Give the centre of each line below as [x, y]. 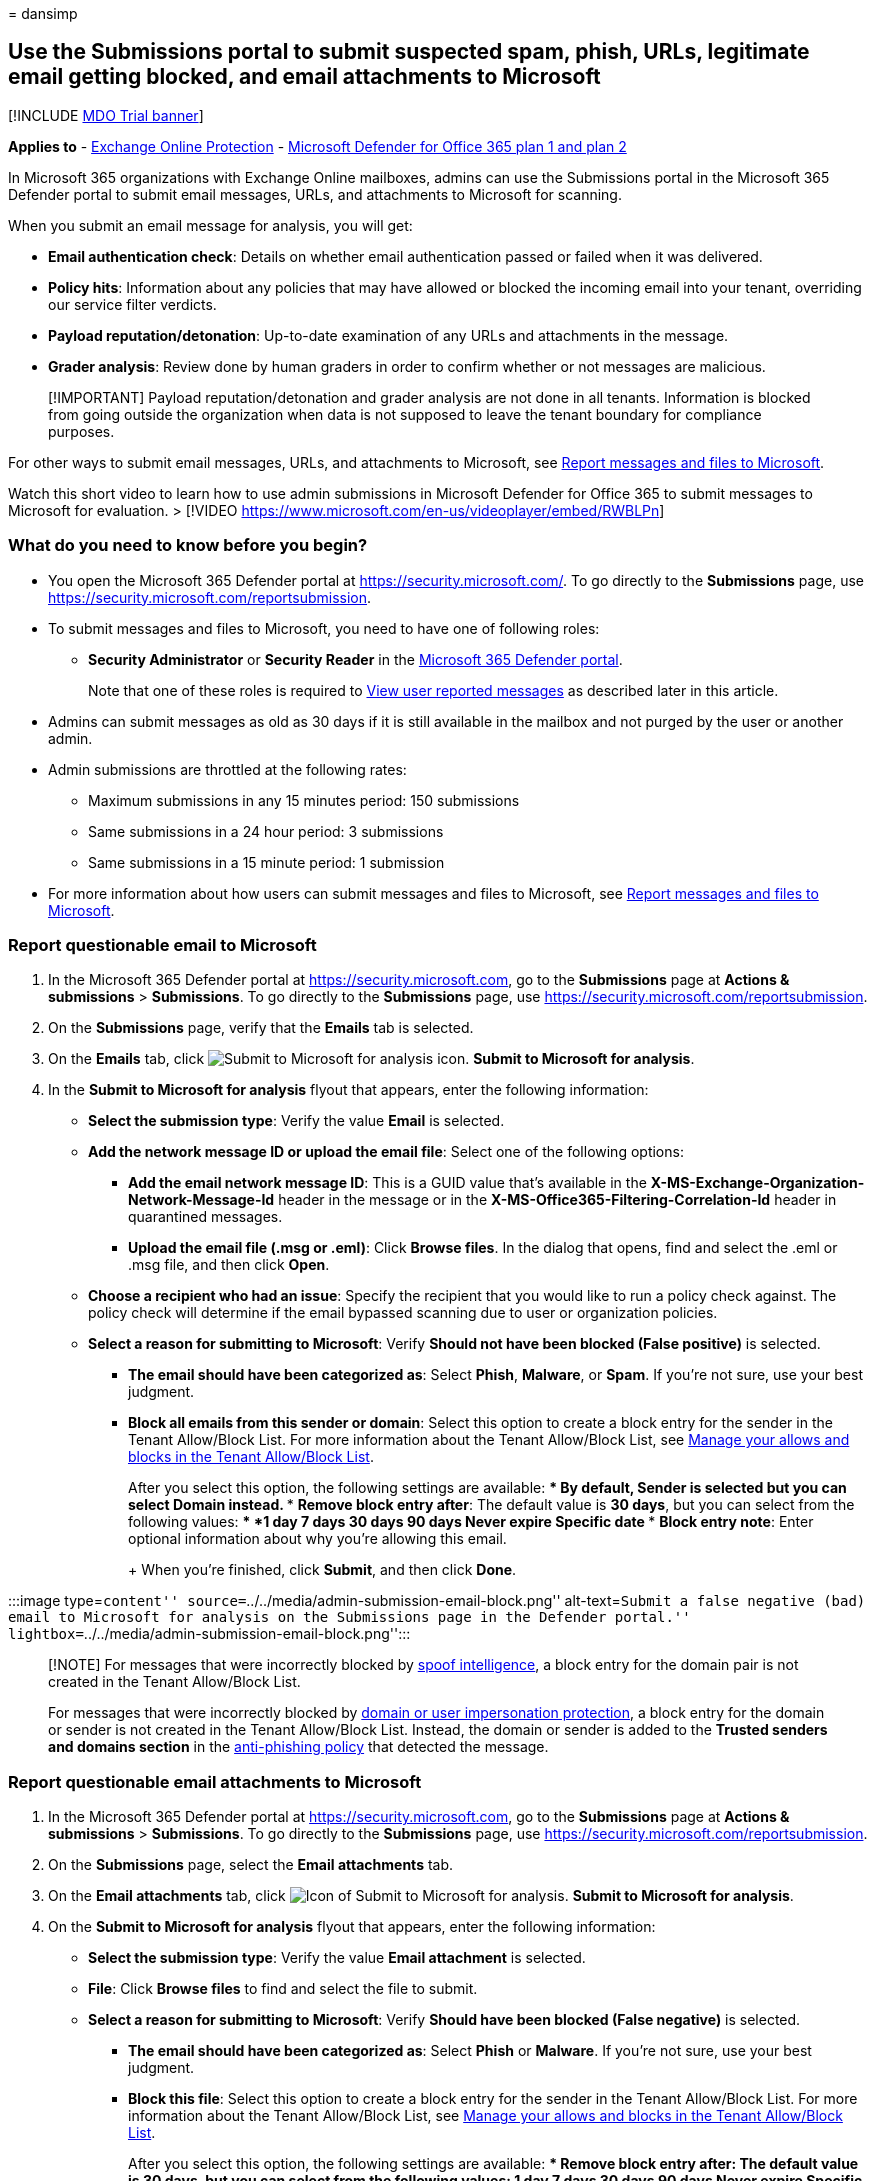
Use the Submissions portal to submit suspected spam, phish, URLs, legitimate [409, 52]
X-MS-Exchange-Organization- [757, 1183]
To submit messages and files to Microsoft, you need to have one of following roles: [324, 628]
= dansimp [43, 13]
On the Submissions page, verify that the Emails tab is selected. [261, 1028]
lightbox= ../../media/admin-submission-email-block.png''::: [209, 1634]
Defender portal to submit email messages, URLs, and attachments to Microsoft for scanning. [315, 194]
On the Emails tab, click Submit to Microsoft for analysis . [371, 1059]
